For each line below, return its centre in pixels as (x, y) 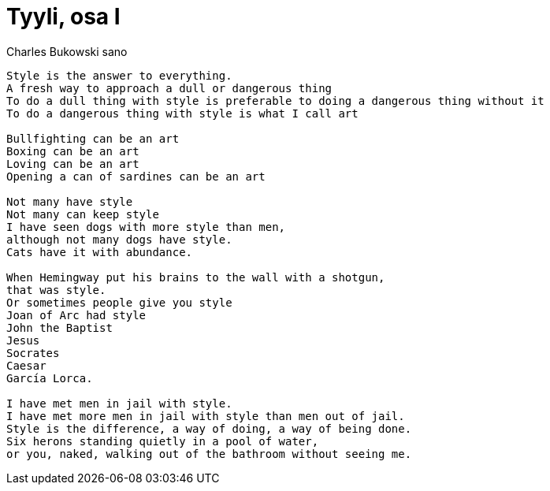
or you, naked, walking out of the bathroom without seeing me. (209, 454)
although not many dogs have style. (119, 239)
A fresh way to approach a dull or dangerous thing (169, 88)
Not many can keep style (83, 214)
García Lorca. (50, 378)
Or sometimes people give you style (119, 302)
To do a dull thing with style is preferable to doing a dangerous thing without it (275, 100)
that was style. (56, 290)
